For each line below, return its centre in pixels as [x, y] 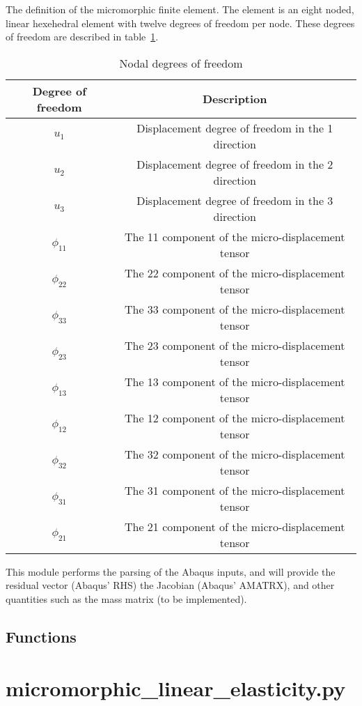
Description [235, 99]
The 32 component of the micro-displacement [235, 454]
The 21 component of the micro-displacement [235, 526]
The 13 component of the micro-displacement [235, 381]
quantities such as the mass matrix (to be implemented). [126, 598]
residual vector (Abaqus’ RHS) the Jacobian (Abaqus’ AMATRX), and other [170, 585]
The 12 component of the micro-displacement [235, 417]
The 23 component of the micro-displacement [235, 345]
